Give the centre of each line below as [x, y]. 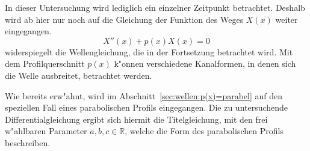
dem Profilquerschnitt [45, 63]
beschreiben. [28, 142]
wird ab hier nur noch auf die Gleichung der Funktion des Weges [124, 19]
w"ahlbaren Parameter [46, 131]
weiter [287, 19]
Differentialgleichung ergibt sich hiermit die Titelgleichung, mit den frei [136, 119]
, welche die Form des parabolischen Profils [204, 131]
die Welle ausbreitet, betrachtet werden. [79, 75]
